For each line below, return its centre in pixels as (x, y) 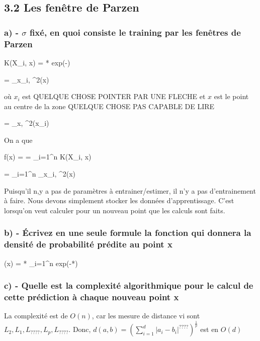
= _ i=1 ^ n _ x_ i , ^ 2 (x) (40, 174)
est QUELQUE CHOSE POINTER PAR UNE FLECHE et (114, 96)
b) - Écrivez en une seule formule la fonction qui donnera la (128, 233)
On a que (18, 140)
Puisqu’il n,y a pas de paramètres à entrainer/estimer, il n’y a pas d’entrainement (130, 190)
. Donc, (80, 329)
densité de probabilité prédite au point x (88, 244)
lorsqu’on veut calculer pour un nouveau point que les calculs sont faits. (115, 210)
